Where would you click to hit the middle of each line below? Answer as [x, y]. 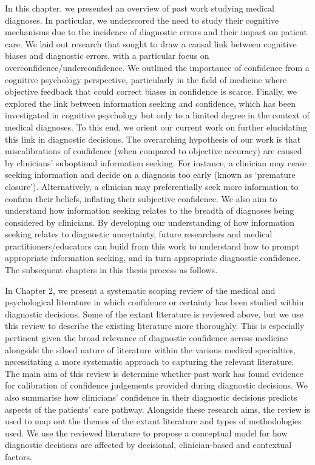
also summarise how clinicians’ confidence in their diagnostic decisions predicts [151, 397]
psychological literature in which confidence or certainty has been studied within [154, 302]
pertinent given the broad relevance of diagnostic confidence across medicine [147, 338]
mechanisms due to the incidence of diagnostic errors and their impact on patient [156, 32]
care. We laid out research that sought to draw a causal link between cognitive [151, 43]
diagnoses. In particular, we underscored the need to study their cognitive [142, 20]
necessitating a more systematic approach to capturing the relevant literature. [150, 361]
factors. [19, 456]
